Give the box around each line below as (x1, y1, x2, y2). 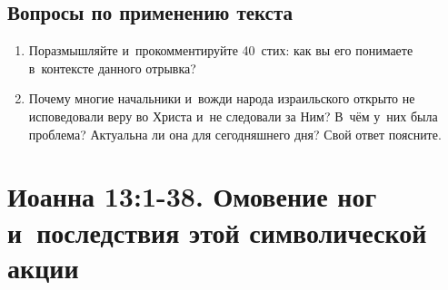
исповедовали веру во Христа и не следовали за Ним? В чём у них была (28, 106, 438, 125)
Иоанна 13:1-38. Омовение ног (7, 178, 377, 215)
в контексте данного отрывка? (28, 58, 196, 77)
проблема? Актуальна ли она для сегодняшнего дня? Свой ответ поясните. (28, 124, 442, 143)
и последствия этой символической (7, 213, 427, 250)
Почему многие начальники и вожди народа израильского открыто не (28, 89, 415, 108)
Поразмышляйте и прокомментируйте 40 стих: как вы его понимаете (28, 41, 413, 60)
